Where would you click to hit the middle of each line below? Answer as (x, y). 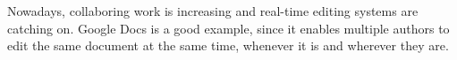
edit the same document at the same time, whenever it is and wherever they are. (228, 45)
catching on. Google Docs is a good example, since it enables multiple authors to (228, 28)
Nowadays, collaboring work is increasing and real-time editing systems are (213, 11)
